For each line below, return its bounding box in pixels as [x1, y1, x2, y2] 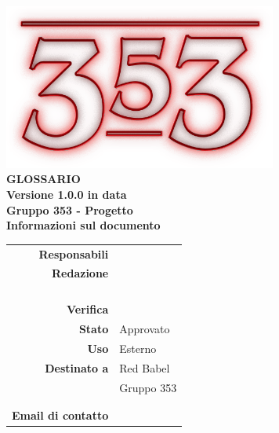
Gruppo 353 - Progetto [6, 201, 133, 218]
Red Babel [119, 359, 170, 376]
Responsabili [38, 245, 109, 262]
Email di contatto [12, 406, 109, 423]
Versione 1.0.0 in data [6, 185, 127, 202]
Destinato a [45, 359, 109, 376]
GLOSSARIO [6, 171, 81, 187]
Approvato [119, 321, 170, 337]
